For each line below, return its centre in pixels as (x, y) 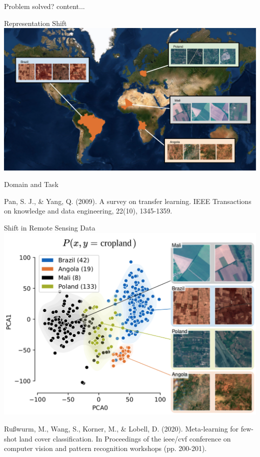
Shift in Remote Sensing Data (50, 228)
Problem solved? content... (44, 6)
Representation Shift (35, 23)
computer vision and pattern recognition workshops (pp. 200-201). (105, 448)
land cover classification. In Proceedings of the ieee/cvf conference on (125, 438)
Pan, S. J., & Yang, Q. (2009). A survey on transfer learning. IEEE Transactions (128, 201)
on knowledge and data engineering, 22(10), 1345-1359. (88, 211)
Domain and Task (31, 184)
